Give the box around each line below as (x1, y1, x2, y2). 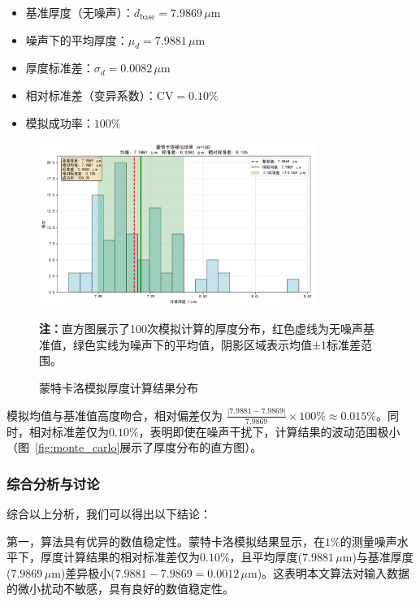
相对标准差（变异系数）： (25, 86, 157, 103)
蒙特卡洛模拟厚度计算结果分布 (39, 379, 198, 396)
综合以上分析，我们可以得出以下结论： (6, 505, 211, 522)
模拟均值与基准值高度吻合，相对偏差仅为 (6, 406, 223, 423)
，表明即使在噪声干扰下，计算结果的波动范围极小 (138, 422, 401, 440)
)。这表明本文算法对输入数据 (257, 564, 410, 581)
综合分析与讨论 (6, 473, 100, 493)
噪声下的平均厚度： (25, 31, 128, 48)
